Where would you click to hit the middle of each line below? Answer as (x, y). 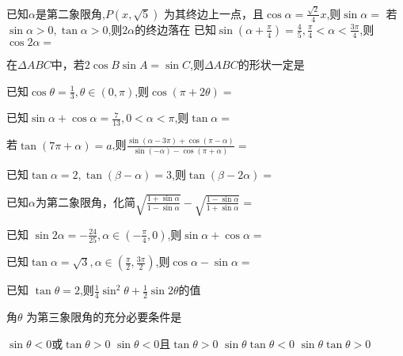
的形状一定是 (271, 64)
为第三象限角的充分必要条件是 (104, 317)
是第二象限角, (70, 13)
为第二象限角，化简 (85, 201)
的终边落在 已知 (175, 29)
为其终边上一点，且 (214, 13)
